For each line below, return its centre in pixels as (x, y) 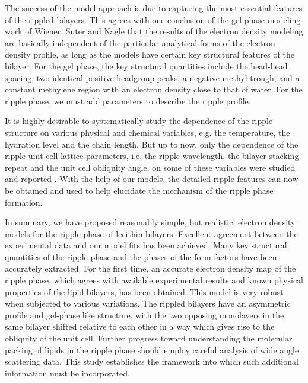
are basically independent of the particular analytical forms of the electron (140, 42)
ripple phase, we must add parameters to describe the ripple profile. (128, 100)
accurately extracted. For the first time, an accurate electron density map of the (150, 268)
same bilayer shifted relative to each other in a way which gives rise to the (140, 326)
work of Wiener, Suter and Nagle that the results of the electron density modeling (154, 31)
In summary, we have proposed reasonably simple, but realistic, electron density (150, 222)
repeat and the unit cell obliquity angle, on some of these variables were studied (150, 167)
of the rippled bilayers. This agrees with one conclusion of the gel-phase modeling (153, 19)
